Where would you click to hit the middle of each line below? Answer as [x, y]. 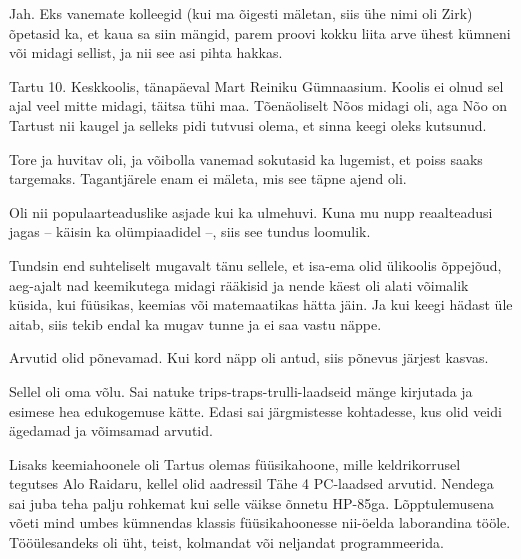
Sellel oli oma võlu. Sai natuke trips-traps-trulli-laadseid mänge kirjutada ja [241, 390]
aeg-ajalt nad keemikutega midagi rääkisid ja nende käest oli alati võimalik [239, 284]
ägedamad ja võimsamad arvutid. [111, 430]
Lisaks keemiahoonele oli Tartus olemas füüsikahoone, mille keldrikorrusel [235, 463]
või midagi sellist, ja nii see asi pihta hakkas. [146, 52]
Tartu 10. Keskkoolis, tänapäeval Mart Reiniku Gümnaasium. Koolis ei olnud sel [256, 85]
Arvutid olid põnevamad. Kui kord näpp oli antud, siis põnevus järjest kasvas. [249, 357]
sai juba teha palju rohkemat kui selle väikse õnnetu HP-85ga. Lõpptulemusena [251, 502]
